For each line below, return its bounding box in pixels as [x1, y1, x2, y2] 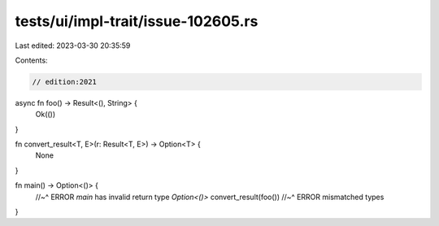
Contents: [15, 55, 48, 65]
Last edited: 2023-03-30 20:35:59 [15, 41, 131, 50]
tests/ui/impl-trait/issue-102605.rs [15, 12, 259, 30]
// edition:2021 [32, 77, 98, 86]
